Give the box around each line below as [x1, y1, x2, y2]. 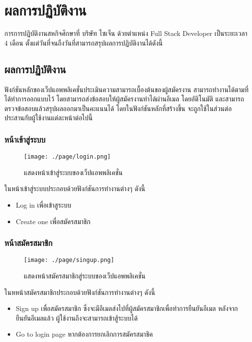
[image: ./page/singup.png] [24, 257, 115, 264]
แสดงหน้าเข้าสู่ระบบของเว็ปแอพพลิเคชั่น [24, 167, 123, 177]
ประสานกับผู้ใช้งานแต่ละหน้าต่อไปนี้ [4, 113, 93, 123]
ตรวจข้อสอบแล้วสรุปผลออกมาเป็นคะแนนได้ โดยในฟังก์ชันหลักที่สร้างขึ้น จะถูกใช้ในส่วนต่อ [4, 103, 232, 113]
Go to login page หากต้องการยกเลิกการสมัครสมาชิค [16, 329, 153, 339]
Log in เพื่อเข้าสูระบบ [16, 199, 71, 210]
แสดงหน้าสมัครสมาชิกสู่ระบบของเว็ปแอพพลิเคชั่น [24, 271, 146, 281]
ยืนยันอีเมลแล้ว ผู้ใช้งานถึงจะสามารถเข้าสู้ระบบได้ [16, 312, 138, 323]
